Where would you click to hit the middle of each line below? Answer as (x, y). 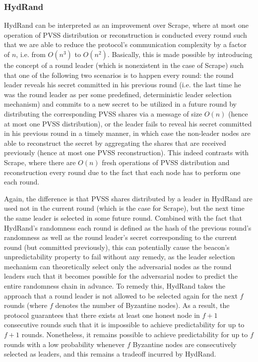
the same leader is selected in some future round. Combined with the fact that (123, 217)
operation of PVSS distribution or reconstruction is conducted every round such (126, 34)
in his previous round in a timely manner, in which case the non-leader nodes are (127, 133)
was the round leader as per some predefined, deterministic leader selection (118, 94)
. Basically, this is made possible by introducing (180, 54)
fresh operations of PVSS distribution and (166, 162)
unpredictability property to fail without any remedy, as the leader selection (120, 257)
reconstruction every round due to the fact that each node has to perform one (122, 172)
